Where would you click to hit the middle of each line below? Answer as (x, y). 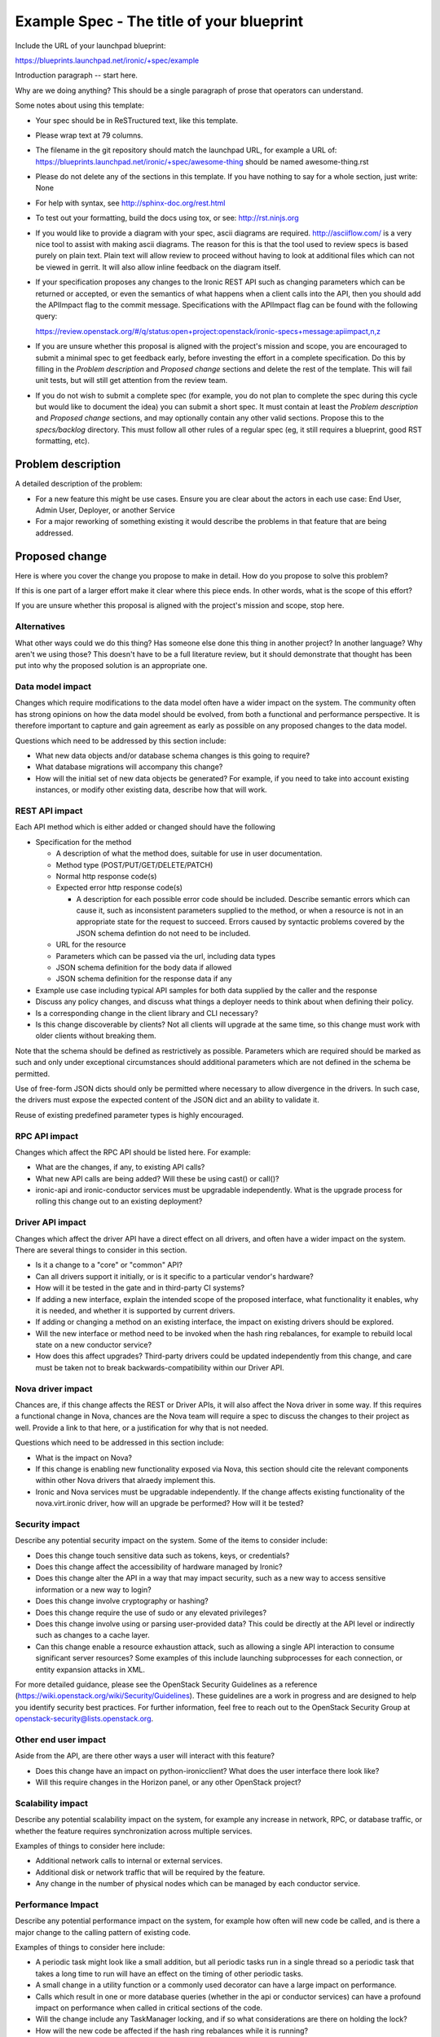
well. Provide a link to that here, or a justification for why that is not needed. (142, 1428)
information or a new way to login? (93, 1590)
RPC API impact (47, 1136)
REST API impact (49, 811)
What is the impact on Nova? (84, 1458)
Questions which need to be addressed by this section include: (121, 741)
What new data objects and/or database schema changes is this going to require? (172, 756)
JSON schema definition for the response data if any (144, 979)
